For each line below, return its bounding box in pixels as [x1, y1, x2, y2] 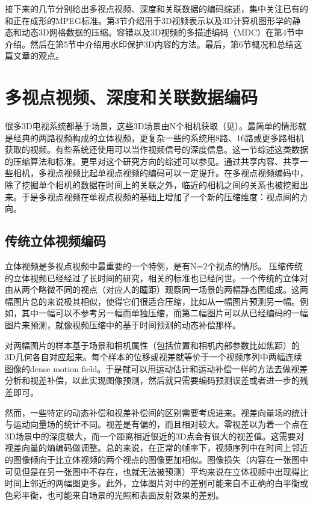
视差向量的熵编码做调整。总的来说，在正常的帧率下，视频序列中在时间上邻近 [5, 441, 308, 454]
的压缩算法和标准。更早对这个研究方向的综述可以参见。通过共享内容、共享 [5, 155, 300, 167]
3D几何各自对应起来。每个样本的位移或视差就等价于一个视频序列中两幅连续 [5, 350, 302, 363]
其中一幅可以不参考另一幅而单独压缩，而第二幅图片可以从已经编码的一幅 [21, 307, 308, 319]
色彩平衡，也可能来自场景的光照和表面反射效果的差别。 [5, 488, 224, 501]
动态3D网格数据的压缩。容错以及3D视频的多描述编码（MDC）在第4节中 [21, 26, 304, 38]
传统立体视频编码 [5, 231, 106, 250]
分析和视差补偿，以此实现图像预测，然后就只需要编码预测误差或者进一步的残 [5, 374, 308, 387]
